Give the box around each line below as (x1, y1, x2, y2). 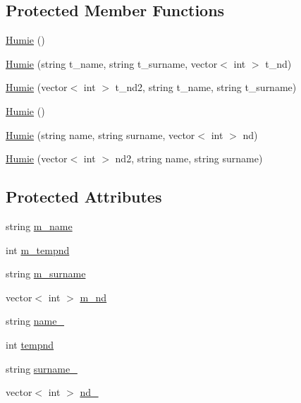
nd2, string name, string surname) (115, 151, 263, 166)
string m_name (6, 218, 73, 233)
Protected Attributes (6, 186, 162, 207)
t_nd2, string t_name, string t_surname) (115, 80, 297, 95)
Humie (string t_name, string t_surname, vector (6, 56, 218, 71)
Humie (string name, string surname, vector (6, 127, 195, 142)
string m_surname (6, 266, 86, 281)
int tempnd (6, 337, 54, 351)
